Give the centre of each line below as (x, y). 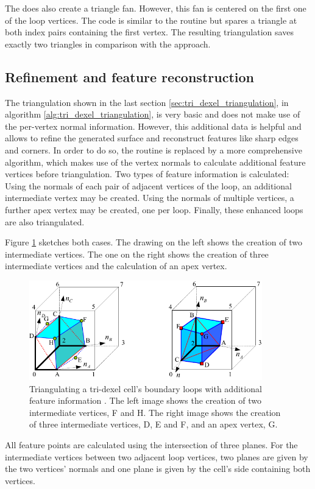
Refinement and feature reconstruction (129, 76)
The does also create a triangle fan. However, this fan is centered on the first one (156, 8)
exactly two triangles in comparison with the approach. (108, 44)
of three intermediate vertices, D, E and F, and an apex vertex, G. (154, 424)
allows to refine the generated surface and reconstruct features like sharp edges (152, 138)
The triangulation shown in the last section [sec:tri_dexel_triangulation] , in (147, 102)
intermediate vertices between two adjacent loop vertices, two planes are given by (157, 456)
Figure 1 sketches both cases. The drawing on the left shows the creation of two (154, 242)
